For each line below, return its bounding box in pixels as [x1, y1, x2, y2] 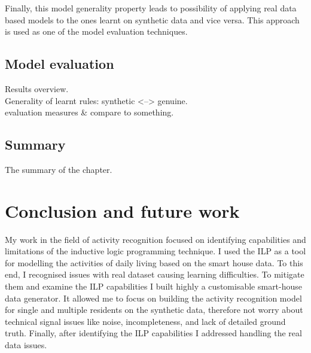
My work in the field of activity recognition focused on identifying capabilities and [5, 233, 306, 245]
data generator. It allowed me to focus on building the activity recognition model [5, 291, 302, 304]
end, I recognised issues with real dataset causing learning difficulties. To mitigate [5, 268, 304, 281]
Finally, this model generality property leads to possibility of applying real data [5, 2, 297, 14]
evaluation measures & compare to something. [5, 106, 174, 118]
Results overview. [5, 82, 69, 95]
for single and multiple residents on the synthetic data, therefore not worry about [5, 303, 303, 316]
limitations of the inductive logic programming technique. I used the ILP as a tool [5, 245, 306, 257]
